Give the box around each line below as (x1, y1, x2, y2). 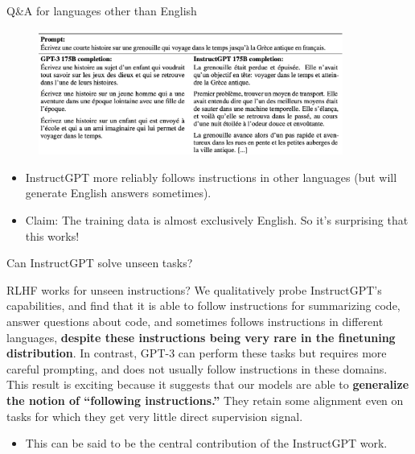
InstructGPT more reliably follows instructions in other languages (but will (25, 168, 397, 185)
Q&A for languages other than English (6, 2, 197, 19)
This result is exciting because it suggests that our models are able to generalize (6, 376, 409, 393)
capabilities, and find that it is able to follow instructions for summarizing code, (6, 297, 401, 314)
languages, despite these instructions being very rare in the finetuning (6, 328, 396, 345)
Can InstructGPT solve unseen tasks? (6, 254, 193, 271)
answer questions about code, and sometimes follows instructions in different (6, 312, 384, 329)
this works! (25, 227, 80, 244)
